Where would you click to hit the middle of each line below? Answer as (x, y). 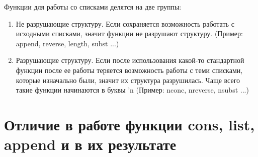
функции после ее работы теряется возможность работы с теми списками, (129, 70)
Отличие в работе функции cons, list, (130, 124)
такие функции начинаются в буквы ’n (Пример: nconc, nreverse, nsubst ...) (132, 90)
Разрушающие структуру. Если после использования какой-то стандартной (130, 60)
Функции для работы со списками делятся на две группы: (93, 7)
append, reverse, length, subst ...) (67, 43)
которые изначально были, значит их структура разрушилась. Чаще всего (128, 80)
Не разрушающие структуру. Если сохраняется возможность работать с (125, 23)
